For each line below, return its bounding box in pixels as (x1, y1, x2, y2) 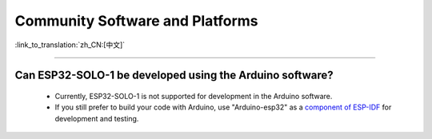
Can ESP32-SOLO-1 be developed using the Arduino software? (14, 69, 334, 82)
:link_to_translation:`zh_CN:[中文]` (14, 40, 126, 50)
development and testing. (54, 113, 139, 123)
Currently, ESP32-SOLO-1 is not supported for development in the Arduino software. (54, 91, 333, 101)
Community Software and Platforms (14, 12, 259, 30)
